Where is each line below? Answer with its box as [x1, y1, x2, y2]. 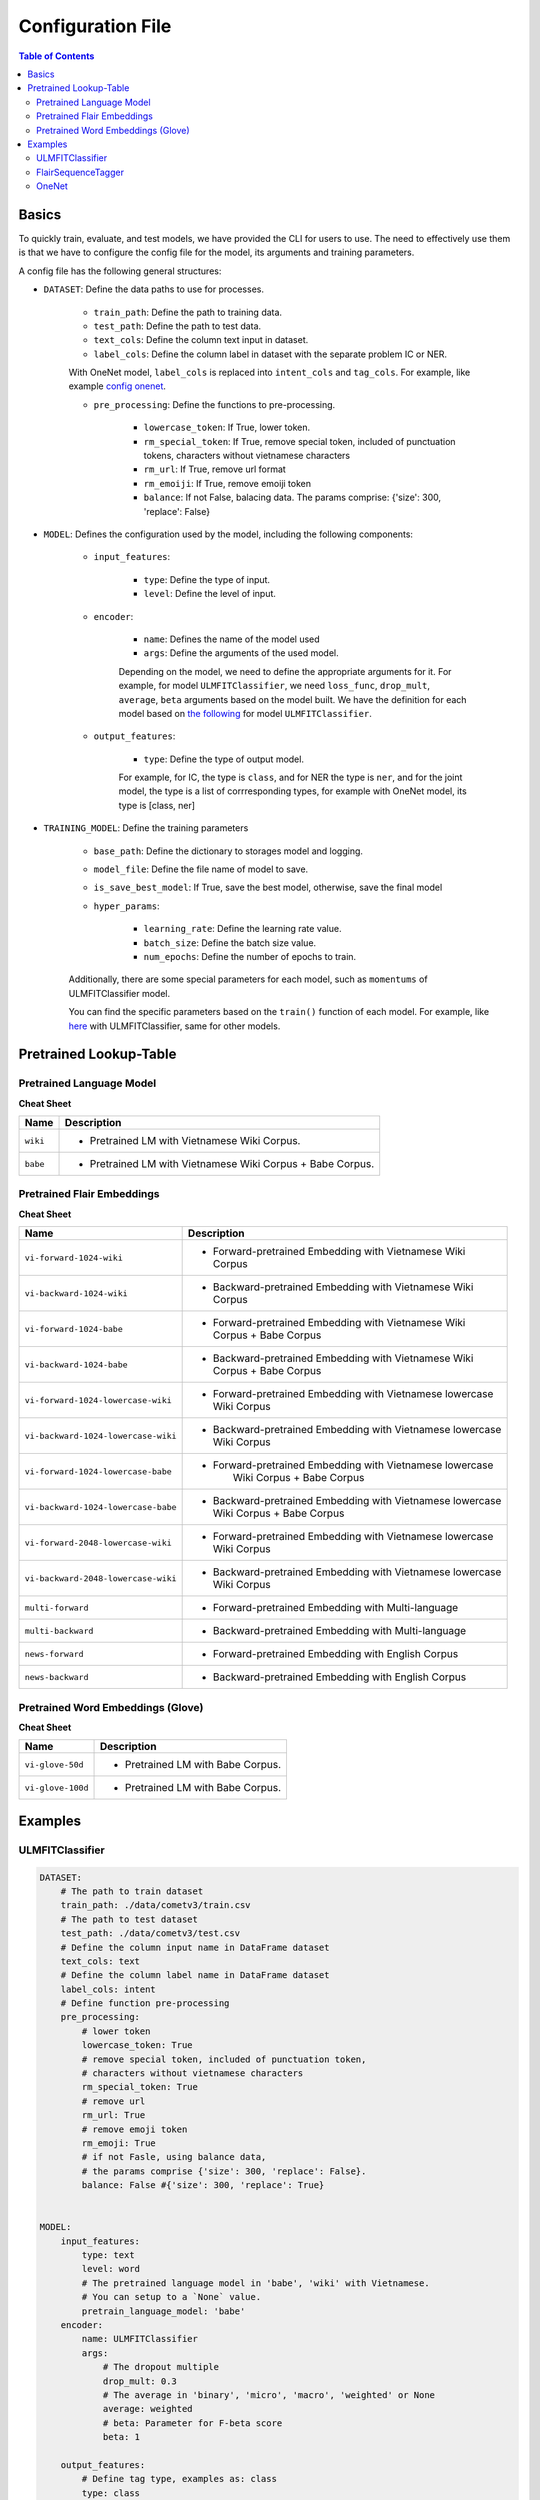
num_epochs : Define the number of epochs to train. [143, 950, 357, 962]
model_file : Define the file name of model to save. [93, 863, 309, 875]
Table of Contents [18, 50, 95, 62]
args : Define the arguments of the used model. [143, 647, 339, 659]
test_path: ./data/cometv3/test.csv [60, 1928, 240, 1939]
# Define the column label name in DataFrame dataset [60, 1970, 330, 1981]
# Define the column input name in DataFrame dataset [60, 1941, 330, 1953]
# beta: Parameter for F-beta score [102, 2417, 283, 2429]
